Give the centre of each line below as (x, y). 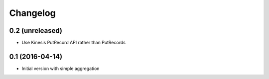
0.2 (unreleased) (36, 31)
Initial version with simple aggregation (61, 68)
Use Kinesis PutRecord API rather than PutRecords (73, 43)
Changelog (32, 13)
